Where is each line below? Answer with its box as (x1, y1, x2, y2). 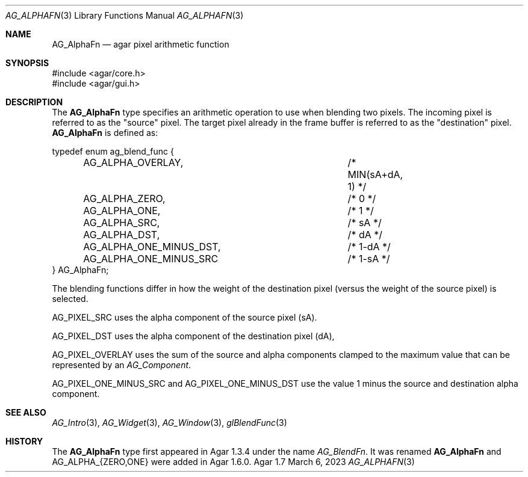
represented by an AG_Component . (52, 360, 191, 370)
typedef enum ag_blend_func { (52, 146, 174, 156)
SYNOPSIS (5, 58, 49, 68)
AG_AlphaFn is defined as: (52, 128, 158, 138)
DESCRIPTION (5, 97, 63, 107)
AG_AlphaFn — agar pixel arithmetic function (52, 39, 229, 49)
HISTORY (5, 436, 43, 446)
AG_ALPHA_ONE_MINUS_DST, (83, 241, 221, 253)
